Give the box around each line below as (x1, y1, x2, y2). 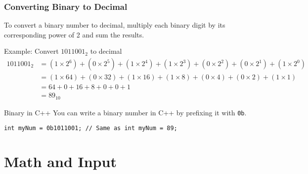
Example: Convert (4, 46, 59, 56)
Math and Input (4, 151, 117, 172)
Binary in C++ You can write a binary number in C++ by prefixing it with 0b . (4, 107, 247, 117)
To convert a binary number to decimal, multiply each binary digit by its (4, 20, 225, 30)
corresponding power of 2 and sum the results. (4, 29, 144, 39)
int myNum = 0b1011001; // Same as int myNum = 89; (4, 125, 177, 132)
